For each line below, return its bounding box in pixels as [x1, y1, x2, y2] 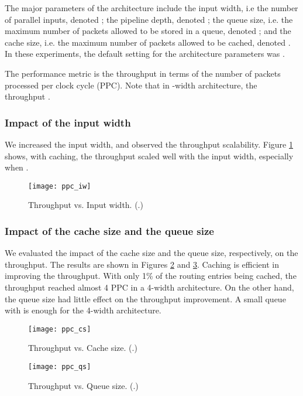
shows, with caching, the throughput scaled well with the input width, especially [5, 149, 294, 162]
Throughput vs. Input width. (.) [28, 199, 143, 211]
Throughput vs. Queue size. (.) [28, 379, 139, 391]
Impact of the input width [5, 115, 131, 129]
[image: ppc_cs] [28, 325, 91, 333]
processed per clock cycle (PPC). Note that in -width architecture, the [5, 78, 257, 91]
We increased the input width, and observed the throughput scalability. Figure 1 [5, 138, 293, 150]
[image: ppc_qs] [28, 363, 91, 371]
